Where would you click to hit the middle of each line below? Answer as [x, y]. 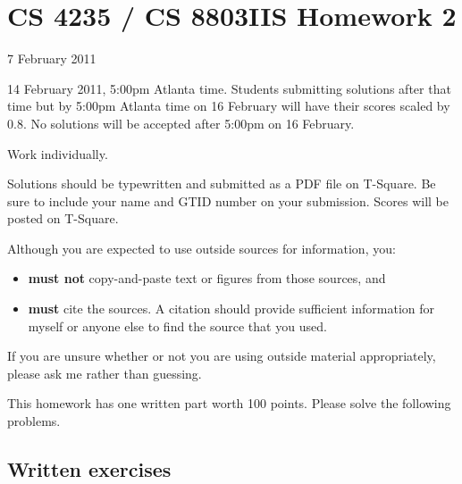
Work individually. [58, 153]
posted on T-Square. [63, 218]
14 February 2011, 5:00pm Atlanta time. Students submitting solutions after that [229, 88]
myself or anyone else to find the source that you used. [177, 325]
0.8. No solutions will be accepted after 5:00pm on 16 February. [181, 123]
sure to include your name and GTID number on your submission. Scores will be [228, 200]
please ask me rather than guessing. [105, 373]
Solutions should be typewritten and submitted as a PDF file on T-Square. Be [222, 184]
